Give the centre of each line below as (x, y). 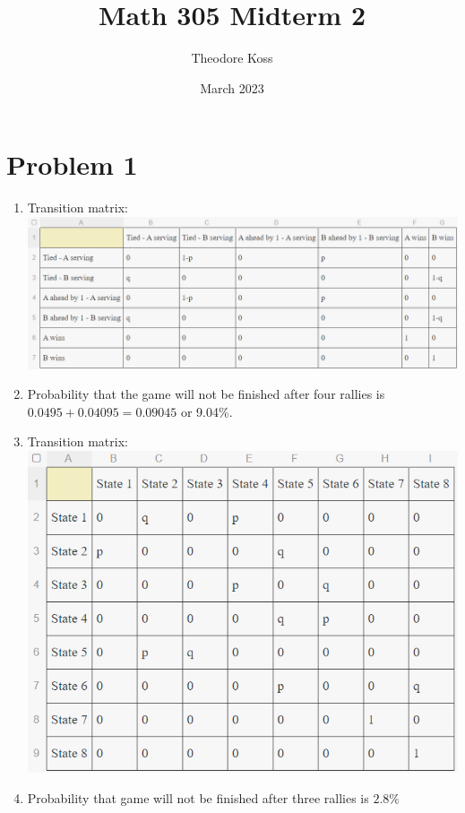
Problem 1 (72, 164)
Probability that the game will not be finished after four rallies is (206, 394)
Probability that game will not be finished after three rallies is (198, 797)
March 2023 (232, 87)
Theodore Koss (232, 58)
